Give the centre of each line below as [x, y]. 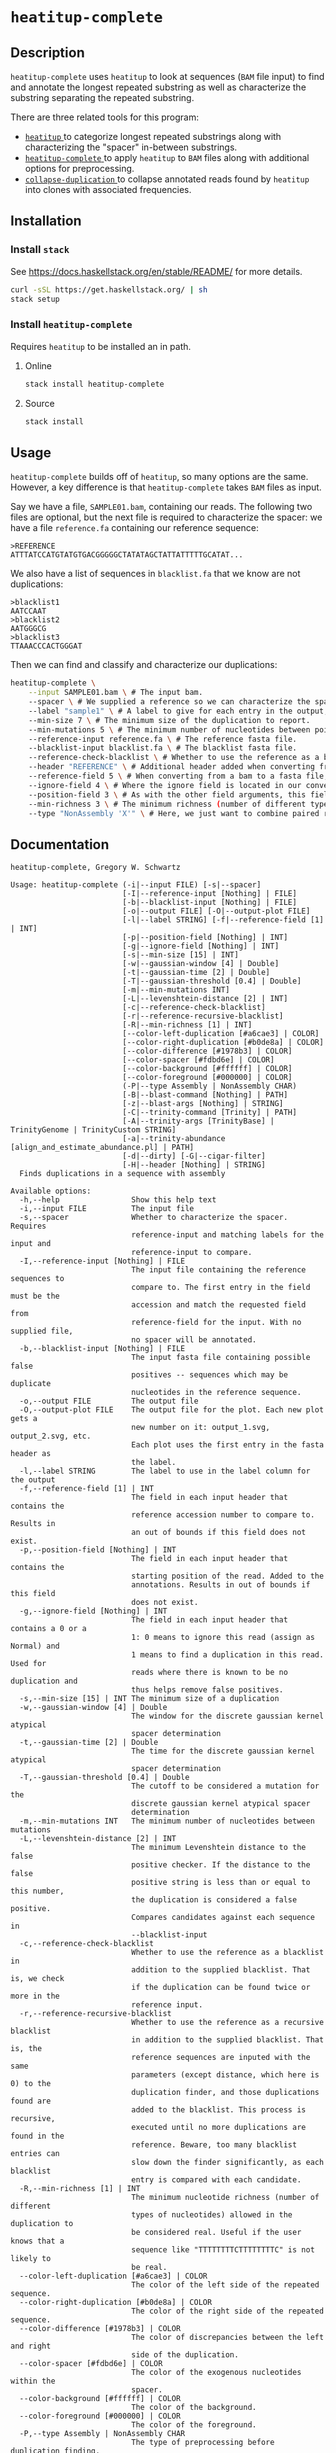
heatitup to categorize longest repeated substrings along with [153, 136]
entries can [35, 2154]
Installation [46, 221]
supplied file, [42, 1331]
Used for [28, 1664]
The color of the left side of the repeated [225, 2285]
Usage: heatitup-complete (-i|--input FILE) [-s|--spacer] [136, 885]
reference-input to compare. [192, 1253]
